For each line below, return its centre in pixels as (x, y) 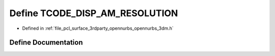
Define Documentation (46, 43)
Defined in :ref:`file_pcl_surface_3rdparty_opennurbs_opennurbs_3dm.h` (98, 28)
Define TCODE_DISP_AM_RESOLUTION (94, 13)
